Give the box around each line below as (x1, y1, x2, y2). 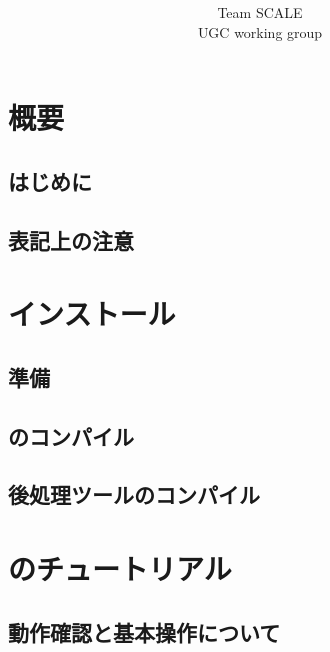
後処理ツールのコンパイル (8, 479, 260, 510)
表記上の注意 (8, 224, 134, 255)
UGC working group (197, 21, 323, 42)
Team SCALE (217, 2, 303, 23)
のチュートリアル (8, 548, 232, 589)
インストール (8, 293, 176, 334)
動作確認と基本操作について (8, 616, 281, 647)
